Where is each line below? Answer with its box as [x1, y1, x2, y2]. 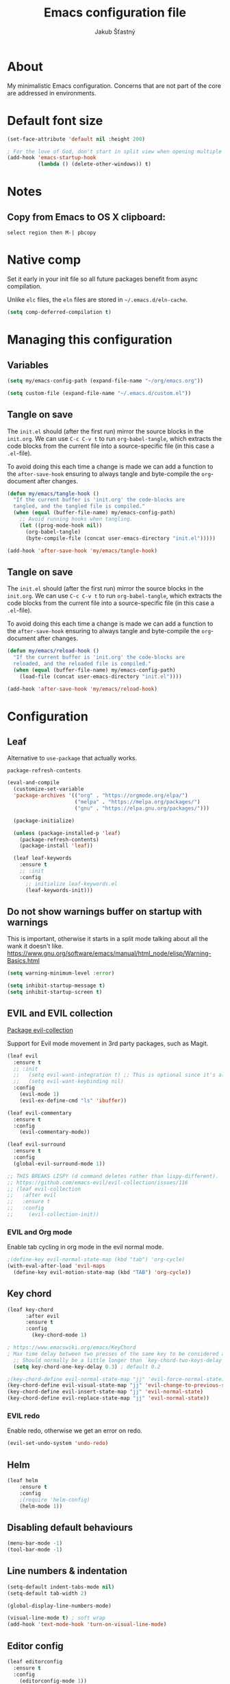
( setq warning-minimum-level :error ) [7, 970, 115, 977]
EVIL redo [7, 1411, 40, 1420]
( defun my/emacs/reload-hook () [7, 648, 99, 655]
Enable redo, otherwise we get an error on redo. [7, 1426, 142, 1435]
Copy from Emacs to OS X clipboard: [7, 211, 166, 223]
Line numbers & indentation [7, 1565, 128, 1577]
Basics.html [7, 957, 40, 965]
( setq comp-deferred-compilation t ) [7, 309, 112, 316]
